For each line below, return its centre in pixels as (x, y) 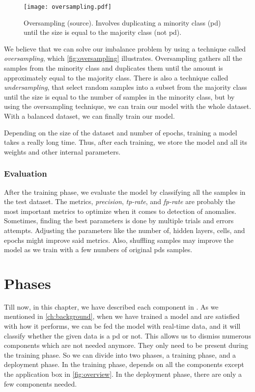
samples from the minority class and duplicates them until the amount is (113, 68)
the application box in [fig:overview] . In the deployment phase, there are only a (123, 374)
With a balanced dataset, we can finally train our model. (89, 116)
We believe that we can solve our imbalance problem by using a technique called (125, 48)
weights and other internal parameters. (62, 151)
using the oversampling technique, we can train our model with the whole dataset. (128, 106)
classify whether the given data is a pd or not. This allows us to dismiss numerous (127, 335)
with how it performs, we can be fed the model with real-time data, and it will (122, 326)
